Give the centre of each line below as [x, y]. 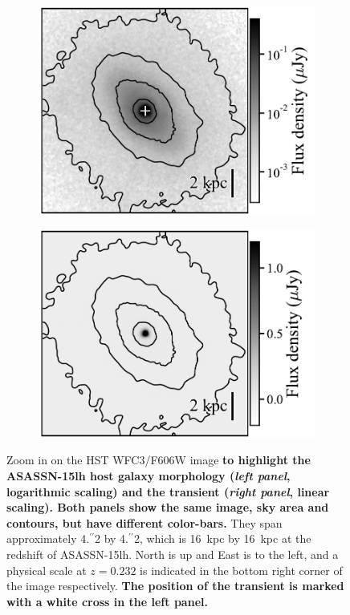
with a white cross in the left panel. [107, 601]
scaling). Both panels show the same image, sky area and [168, 507]
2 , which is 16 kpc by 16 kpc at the [222, 538]
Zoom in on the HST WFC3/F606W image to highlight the [159, 460]
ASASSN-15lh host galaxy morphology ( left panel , [149, 475]
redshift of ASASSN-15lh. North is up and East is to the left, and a [173, 554]
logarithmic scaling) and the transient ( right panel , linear [168, 491]
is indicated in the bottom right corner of [241, 570]
